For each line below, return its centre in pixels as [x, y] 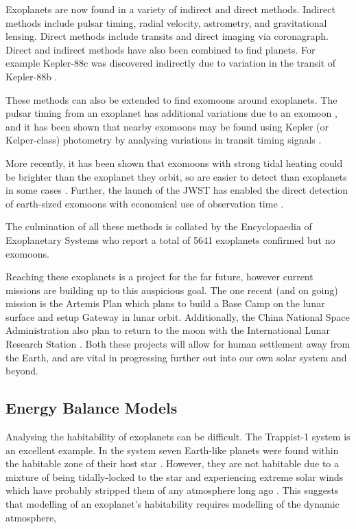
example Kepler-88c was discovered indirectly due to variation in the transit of [171, 63]
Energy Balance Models [92, 408]
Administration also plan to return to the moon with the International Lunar [168, 330]
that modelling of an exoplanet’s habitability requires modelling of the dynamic [173, 504]
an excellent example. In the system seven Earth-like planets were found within [172, 450]
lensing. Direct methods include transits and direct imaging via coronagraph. [167, 36]
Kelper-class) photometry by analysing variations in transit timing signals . [164, 140]
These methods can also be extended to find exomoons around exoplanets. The [171, 99]
